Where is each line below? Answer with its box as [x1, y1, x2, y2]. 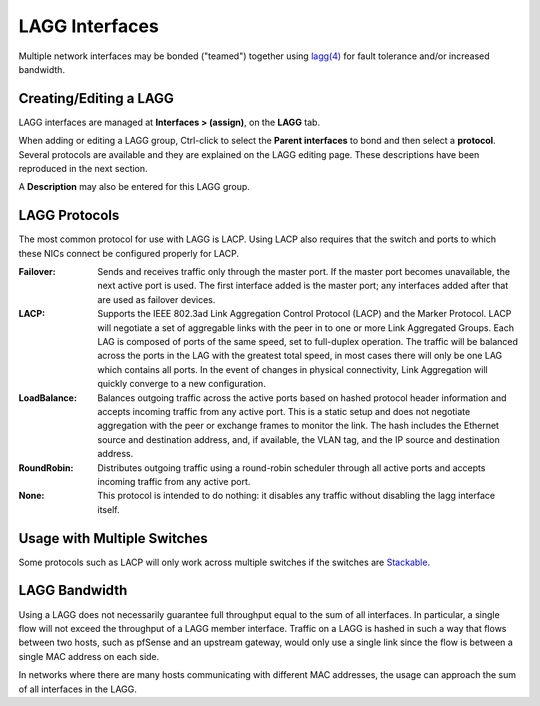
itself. [97, 503, 120, 515]
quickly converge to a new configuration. [97, 378, 267, 390]
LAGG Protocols [18, 207, 120, 224]
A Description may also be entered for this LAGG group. [18, 181, 250, 193]
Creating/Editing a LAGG [18, 90, 175, 107]
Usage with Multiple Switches [18, 530, 209, 547]
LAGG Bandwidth [18, 582, 128, 599]
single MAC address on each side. [18, 650, 160, 662]
